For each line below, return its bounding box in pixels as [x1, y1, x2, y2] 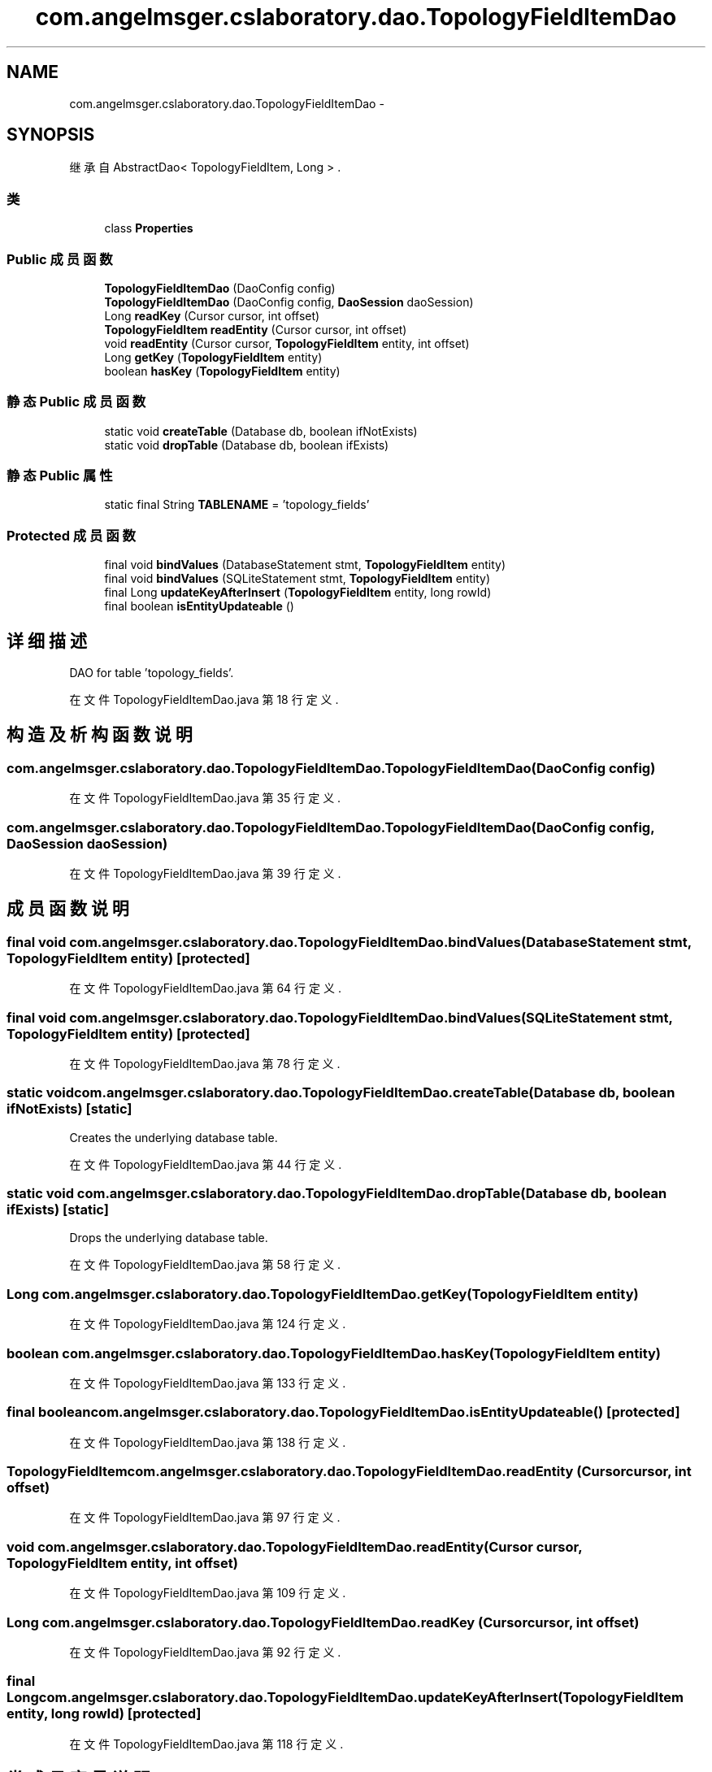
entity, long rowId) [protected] [7, 1705, 202, 1722]
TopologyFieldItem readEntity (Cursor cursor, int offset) [104, 322, 407, 337]
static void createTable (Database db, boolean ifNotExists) [104, 423, 418, 438]
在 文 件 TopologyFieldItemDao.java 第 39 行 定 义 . [69, 866, 341, 880]
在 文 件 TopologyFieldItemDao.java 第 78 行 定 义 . [69, 1056, 341, 1071]
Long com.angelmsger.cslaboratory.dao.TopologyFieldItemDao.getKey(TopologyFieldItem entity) [7, 1285, 639, 1302]
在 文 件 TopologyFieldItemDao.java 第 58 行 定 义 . [69, 1257, 341, 1272]
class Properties [104, 221, 193, 236]
